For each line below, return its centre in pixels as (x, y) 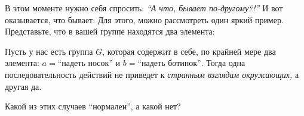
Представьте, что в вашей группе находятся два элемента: (110, 31)
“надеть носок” (85, 64)
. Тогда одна (223, 63)
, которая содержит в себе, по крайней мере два (189, 51)
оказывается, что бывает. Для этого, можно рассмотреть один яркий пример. (144, 19)
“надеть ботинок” (169, 64)
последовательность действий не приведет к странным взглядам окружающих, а (152, 74)
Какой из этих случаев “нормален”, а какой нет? (93, 106)
